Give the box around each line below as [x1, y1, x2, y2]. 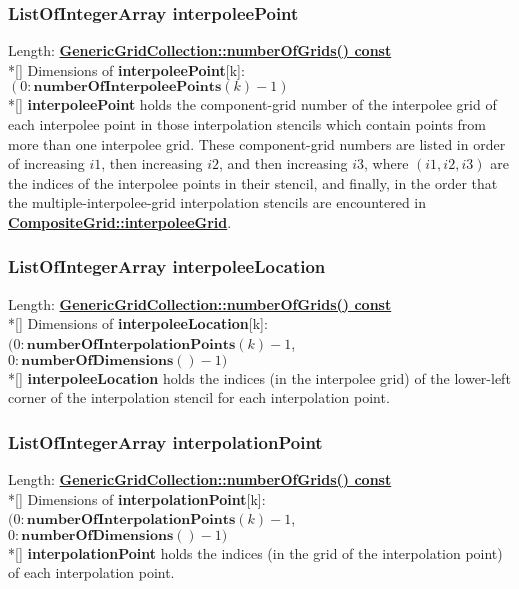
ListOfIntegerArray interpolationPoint [8, 429, 323, 454]
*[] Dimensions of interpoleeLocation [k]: [8, 313, 268, 334]
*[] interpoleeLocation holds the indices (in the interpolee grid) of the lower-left [8, 367, 511, 388]
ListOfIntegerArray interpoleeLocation [8, 254, 326, 279]
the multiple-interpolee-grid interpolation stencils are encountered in [8, 192, 427, 213]
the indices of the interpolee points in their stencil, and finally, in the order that [8, 172, 498, 193]
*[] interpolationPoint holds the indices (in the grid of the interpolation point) [8, 542, 503, 563]
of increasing [8, 153, 85, 174]
